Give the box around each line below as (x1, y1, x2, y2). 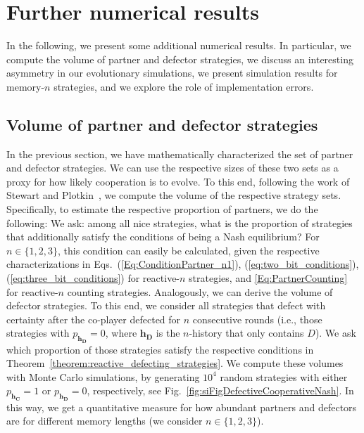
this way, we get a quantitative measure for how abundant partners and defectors (6, 399, 357, 414)
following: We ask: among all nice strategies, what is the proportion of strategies (6, 215, 353, 230)
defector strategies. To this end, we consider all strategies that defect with (6, 298, 326, 313)
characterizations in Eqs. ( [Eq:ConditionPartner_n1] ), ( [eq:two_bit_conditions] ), (6, 257, 359, 271)
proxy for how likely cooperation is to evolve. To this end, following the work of (6, 174, 350, 188)
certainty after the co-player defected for (6, 311, 181, 326)
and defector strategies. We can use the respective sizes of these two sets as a (6, 160, 339, 175)
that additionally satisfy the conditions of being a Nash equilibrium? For (6, 229, 320, 244)
